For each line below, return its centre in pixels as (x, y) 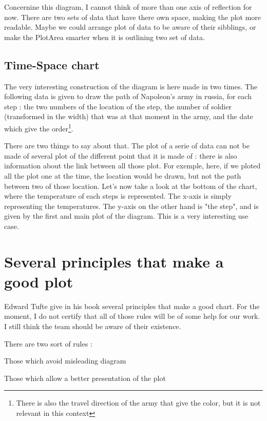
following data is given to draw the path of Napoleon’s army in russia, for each (128, 96)
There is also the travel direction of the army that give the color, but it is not (138, 403)
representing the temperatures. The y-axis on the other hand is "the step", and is (131, 206)
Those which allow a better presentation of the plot (85, 378)
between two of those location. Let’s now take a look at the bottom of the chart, (131, 186)
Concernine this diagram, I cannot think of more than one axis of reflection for (128, 7)
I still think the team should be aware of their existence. (93, 326)
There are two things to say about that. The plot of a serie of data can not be (127, 146)
